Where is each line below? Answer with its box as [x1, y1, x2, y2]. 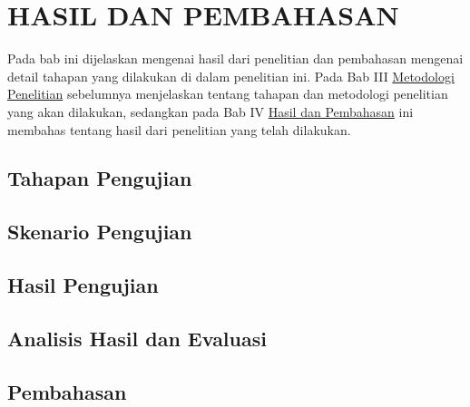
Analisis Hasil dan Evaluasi [7, 324, 267, 352]
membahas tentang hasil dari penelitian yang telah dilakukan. [7, 120, 351, 139]
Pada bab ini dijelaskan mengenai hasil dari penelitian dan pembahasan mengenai [7, 49, 464, 68]
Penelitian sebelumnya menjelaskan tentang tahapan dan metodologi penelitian [7, 84, 448, 103]
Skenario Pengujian [7, 218, 192, 246]
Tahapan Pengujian [7, 164, 192, 192]
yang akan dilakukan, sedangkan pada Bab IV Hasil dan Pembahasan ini [7, 102, 414, 121]
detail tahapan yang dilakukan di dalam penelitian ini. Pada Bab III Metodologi [7, 66, 455, 85]
